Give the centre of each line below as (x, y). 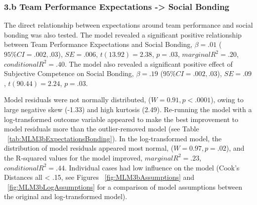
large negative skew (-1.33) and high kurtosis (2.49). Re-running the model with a (128, 109)
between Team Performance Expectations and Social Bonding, (98, 44)
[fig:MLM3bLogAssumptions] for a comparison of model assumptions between (125, 186)
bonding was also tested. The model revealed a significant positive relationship (123, 34)
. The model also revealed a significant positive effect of (149, 63)
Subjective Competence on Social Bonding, (69, 73)
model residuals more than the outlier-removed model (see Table (102, 129)
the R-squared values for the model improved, (73, 157)
